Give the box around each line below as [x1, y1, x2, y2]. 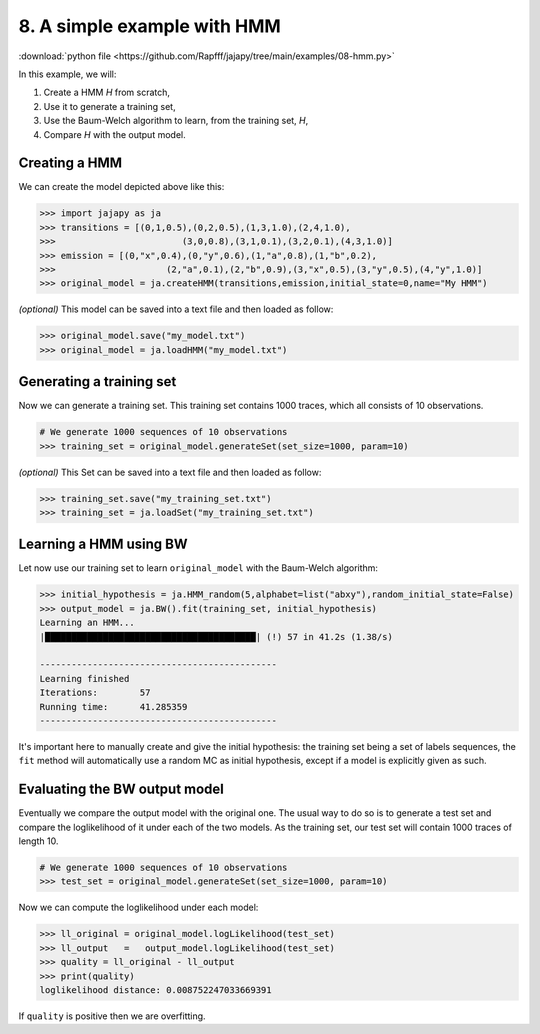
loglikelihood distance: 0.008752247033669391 [39, 984, 272, 995]
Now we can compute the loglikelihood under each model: [18, 901, 259, 914]
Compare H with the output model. [43, 128, 186, 140]
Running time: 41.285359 [39, 701, 188, 712]
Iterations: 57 [39, 687, 151, 699]
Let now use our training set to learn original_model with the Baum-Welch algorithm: [18, 562, 379, 574]
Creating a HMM [18, 155, 123, 172]
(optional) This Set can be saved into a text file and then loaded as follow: [18, 466, 322, 478]
